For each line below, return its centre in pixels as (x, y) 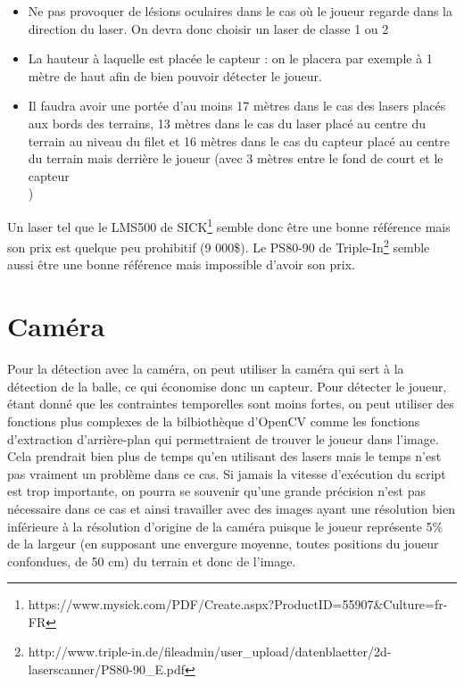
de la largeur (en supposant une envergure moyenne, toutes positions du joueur (223, 544)
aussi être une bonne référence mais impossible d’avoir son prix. (181, 264)
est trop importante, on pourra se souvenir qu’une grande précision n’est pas (216, 491)
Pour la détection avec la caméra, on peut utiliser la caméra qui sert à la (206, 369)
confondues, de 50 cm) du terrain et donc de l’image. (152, 561)
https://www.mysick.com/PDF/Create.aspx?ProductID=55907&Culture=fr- (238, 604)
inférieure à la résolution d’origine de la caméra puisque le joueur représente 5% (225, 526)
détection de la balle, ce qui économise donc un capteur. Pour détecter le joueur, (227, 386)
